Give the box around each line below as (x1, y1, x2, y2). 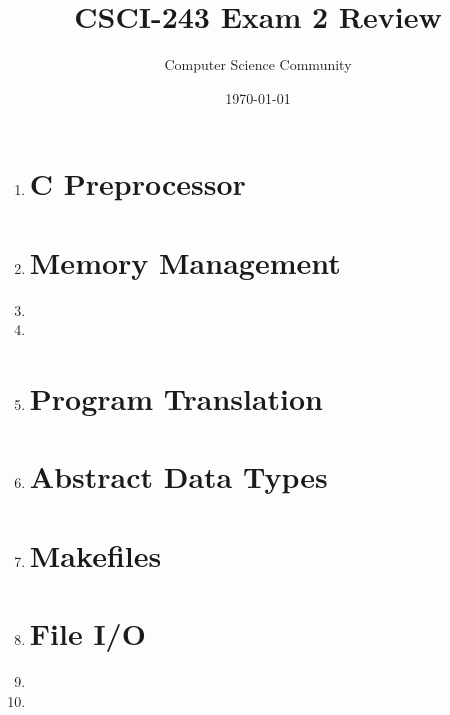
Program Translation (29, 378, 324, 418)
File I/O (29, 613, 146, 654)
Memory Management (29, 241, 341, 282)
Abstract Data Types (29, 456, 328, 497)
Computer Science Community (164, 54, 352, 75)
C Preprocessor (29, 163, 246, 204)
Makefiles (29, 534, 162, 575)
